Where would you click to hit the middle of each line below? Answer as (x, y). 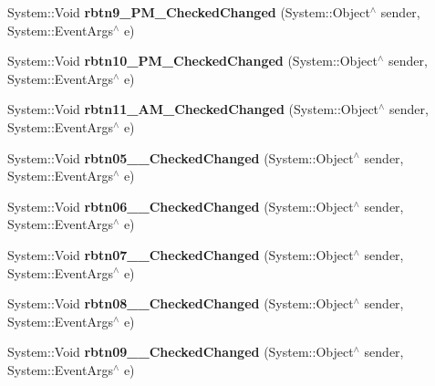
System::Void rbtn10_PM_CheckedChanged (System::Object (192, 61)
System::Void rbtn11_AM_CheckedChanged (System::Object (193, 109)
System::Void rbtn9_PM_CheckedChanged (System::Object (189, 12)
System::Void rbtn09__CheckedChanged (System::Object (181, 352)
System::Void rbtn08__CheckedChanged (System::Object (181, 303)
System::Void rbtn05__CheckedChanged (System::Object (181, 157)
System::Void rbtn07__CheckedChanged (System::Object (181, 254)
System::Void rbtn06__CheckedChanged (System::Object (181, 206)
